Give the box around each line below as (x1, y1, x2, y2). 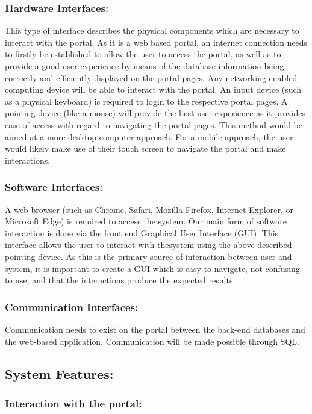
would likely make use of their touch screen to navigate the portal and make (5, 142, 286, 155)
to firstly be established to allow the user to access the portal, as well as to (5, 48, 281, 60)
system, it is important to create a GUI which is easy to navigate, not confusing (5, 262, 300, 274)
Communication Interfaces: (5, 299, 139, 314)
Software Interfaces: (5, 179, 103, 194)
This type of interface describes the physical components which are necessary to (5, 24, 299, 37)
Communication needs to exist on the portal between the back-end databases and (5, 323, 305, 335)
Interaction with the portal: (5, 395, 142, 410)
